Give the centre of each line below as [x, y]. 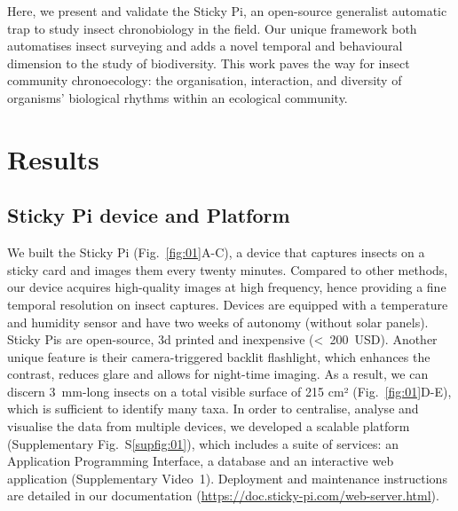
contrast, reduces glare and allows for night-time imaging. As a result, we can [218, 374]
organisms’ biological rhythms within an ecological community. [178, 97]
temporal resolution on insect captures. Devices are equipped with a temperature [228, 304]
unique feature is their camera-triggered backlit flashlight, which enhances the [219, 356]
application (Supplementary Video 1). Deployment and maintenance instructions [227, 478]
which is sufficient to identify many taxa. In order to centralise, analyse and [213, 409]
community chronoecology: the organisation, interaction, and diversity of [205, 80]
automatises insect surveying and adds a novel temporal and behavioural [205, 46]
